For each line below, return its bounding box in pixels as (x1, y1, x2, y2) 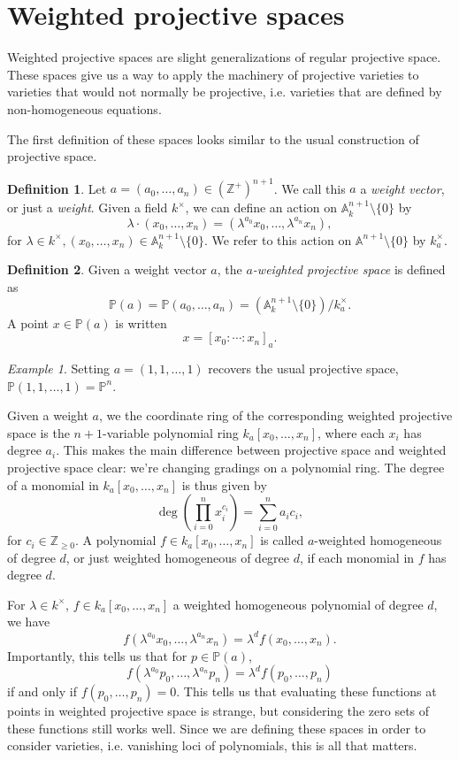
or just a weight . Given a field (7, 198, 168, 217)
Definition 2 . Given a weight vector (7, 260, 207, 279)
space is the (7, 423, 70, 441)
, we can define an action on (185, 198, 338, 217)
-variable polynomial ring (103, 423, 239, 441)
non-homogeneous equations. (7, 99, 162, 118)
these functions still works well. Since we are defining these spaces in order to (7, 718, 426, 737)
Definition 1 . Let (7, 179, 107, 197)
